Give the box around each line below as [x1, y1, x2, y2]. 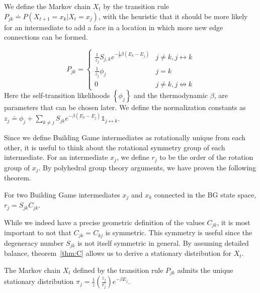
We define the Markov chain [4, 1, 91, 11]
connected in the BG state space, [154, 189, 256, 200]
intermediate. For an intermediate [4, 152, 108, 162]
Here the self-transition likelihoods [4, 90, 110, 101]
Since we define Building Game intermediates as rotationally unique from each [4, 132, 246, 143]
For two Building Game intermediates [4, 189, 120, 200]
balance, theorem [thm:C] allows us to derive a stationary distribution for [4, 248, 232, 258]
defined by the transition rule [73, 264, 163, 275]
